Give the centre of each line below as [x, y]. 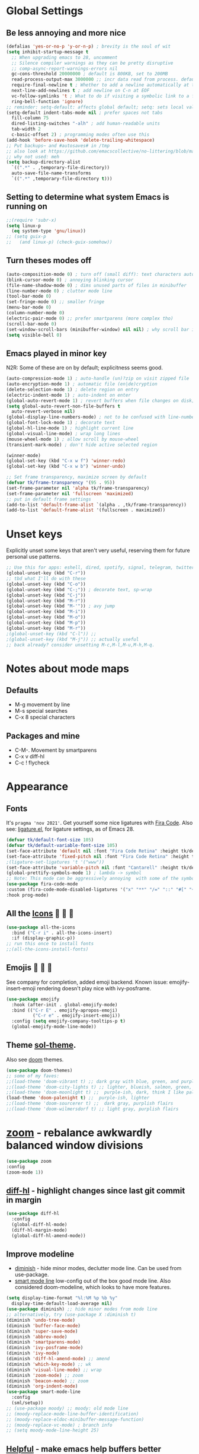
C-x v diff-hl [30, 757]
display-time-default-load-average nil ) [62, 1304]
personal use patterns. [33, 557]
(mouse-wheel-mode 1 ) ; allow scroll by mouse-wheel [73, 439]
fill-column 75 [30, 118]
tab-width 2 [26, 129]
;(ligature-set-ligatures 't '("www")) [55, 862]
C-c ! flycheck [32, 763]
